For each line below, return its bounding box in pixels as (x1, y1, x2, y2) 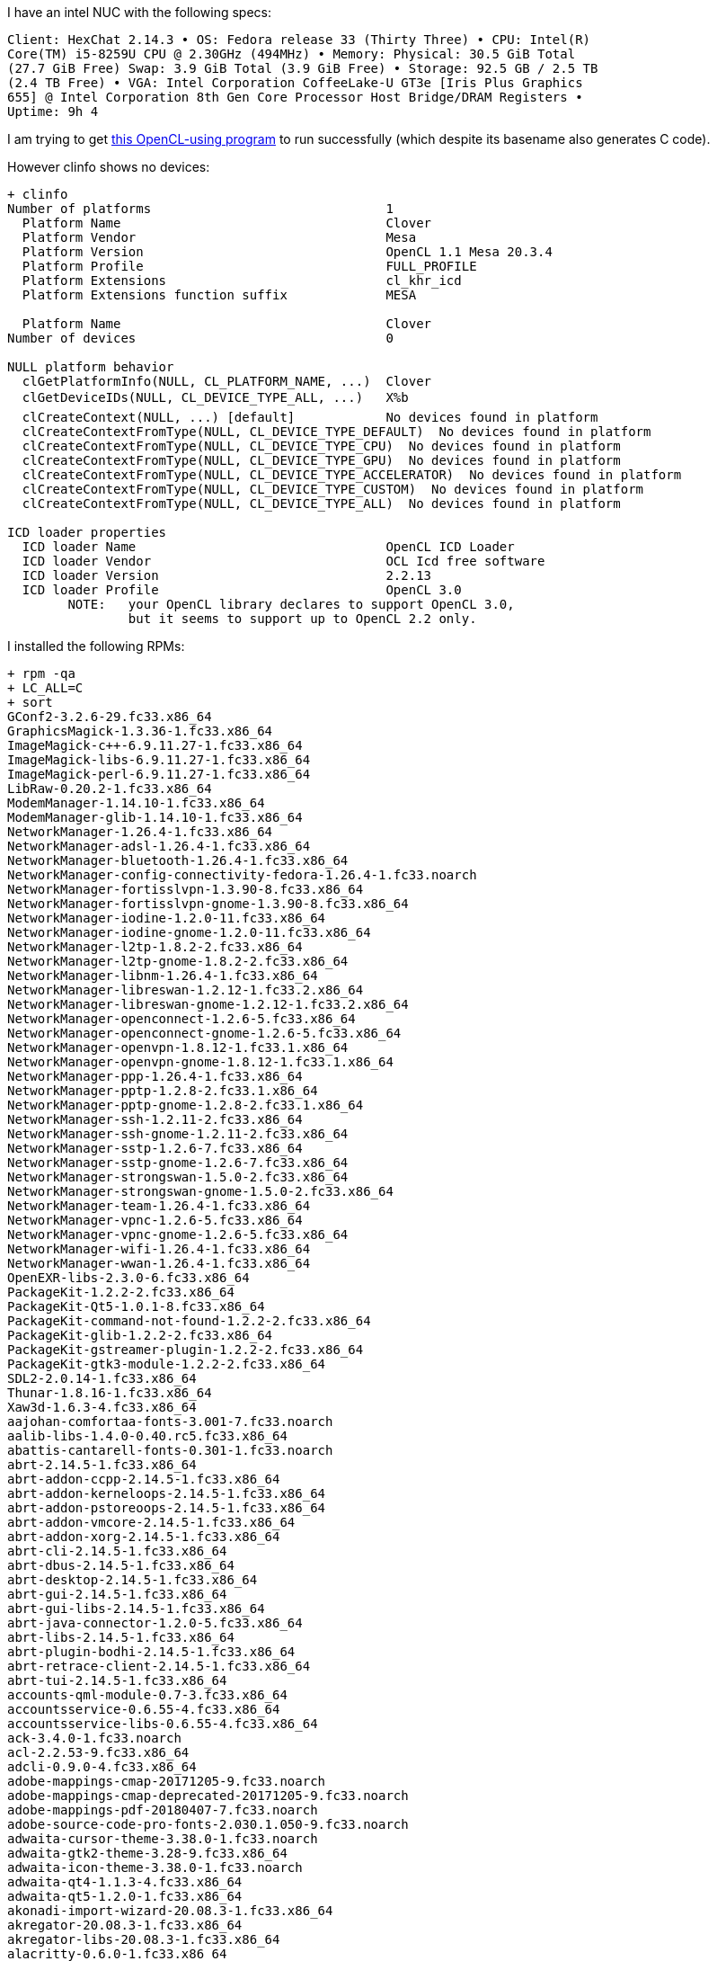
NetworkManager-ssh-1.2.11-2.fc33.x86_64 (7, 1112, 303, 1127)
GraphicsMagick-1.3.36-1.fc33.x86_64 (7, 724, 273, 738)
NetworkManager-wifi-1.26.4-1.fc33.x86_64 (7, 1242, 311, 1256)
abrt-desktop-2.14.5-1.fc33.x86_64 (7, 1573, 258, 1587)
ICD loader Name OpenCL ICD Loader (22, 539, 515, 554)
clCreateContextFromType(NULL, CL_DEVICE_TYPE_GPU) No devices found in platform (22, 453, 621, 468)
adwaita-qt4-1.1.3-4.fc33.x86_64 (7, 1875, 243, 1889)
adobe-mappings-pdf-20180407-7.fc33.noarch (7, 1803, 318, 1817)
